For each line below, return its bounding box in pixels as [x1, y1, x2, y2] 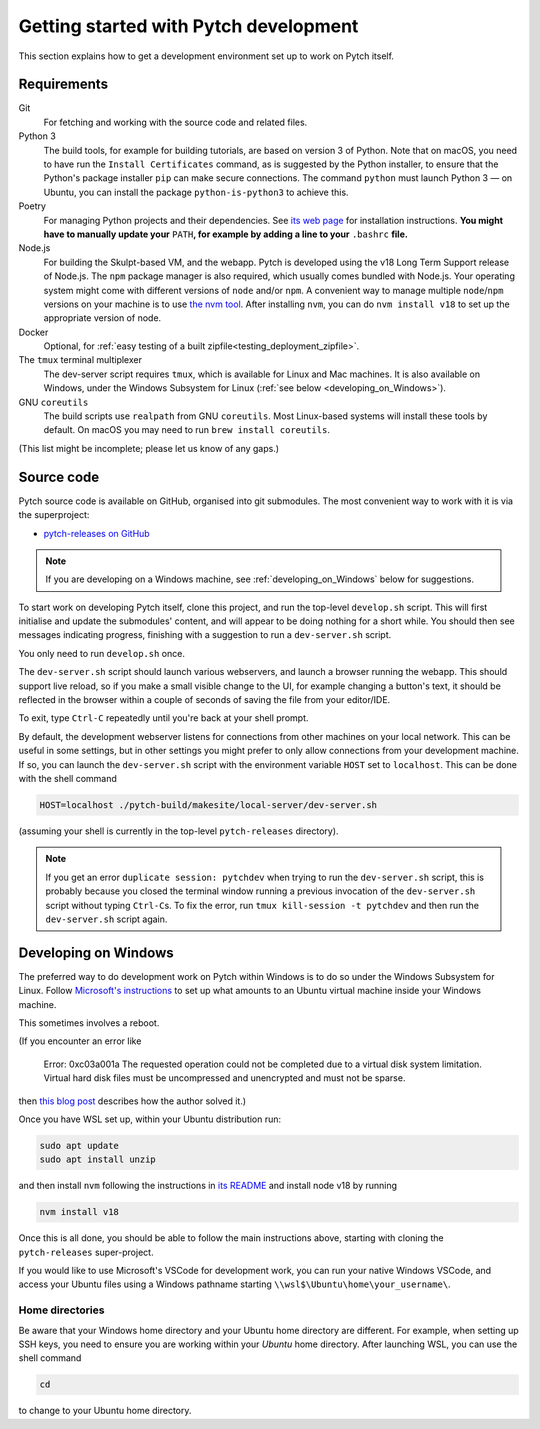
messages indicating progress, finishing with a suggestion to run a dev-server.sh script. [18, 629, 392, 641]
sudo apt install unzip [39, 1154, 157, 1165]
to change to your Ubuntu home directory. [18, 1405, 192, 1417]
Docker [18, 326, 49, 338]
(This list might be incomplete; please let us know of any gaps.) [18, 442, 280, 454]
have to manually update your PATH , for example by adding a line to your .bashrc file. [43, 228, 409, 240]
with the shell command [18, 772, 117, 784]
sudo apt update [39, 1140, 120, 1151]
